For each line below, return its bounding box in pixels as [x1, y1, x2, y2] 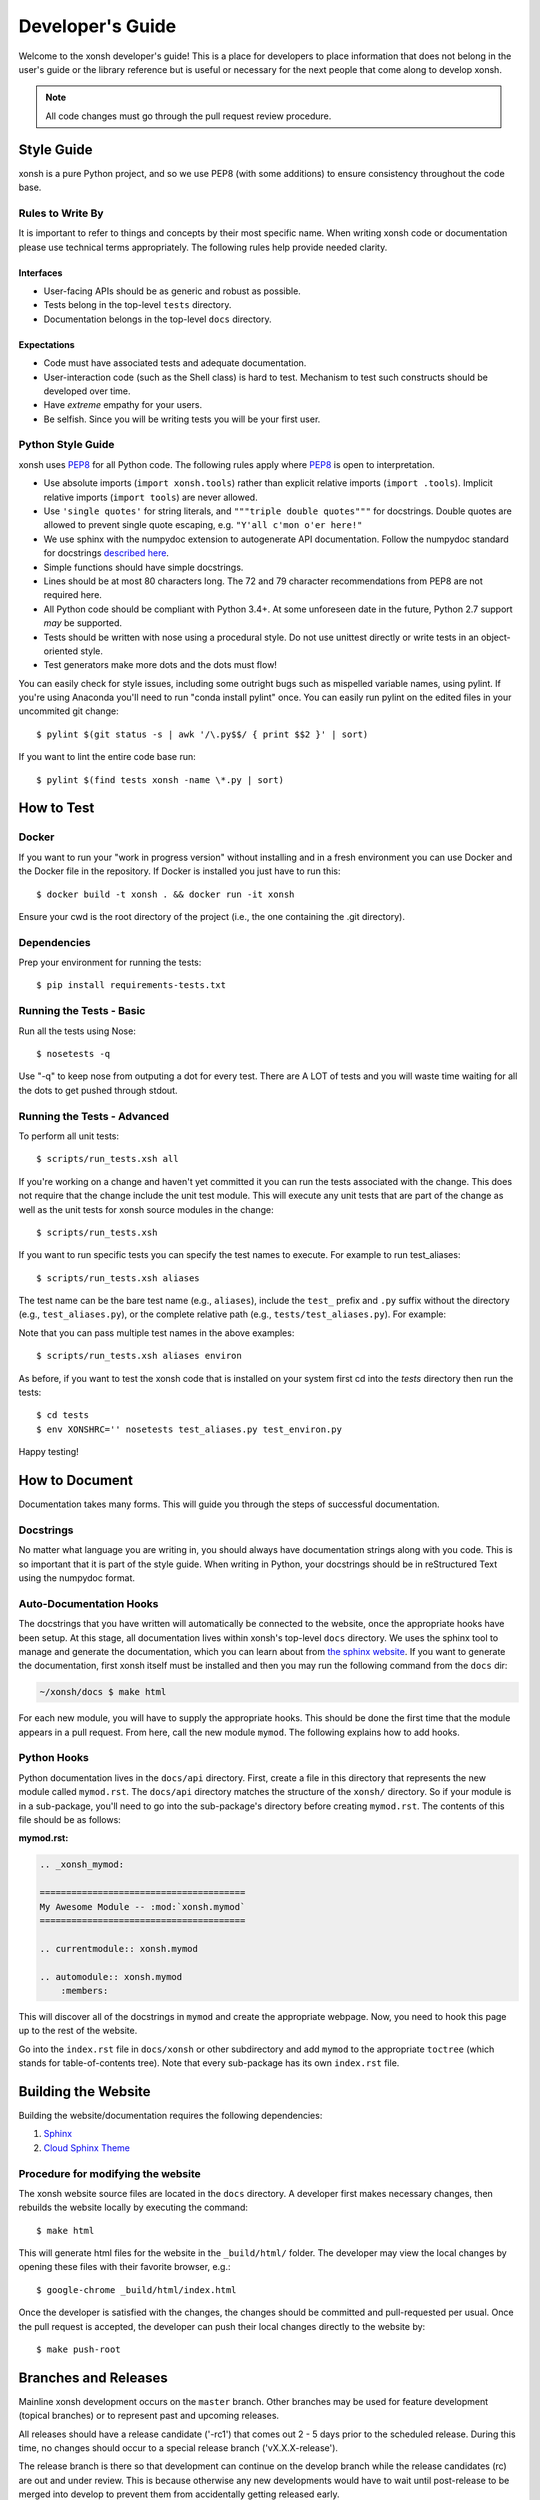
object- [480, 631, 511, 643]
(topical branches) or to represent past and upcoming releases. [18, 2410, 280, 2422]
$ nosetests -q [36, 1048, 111, 1060]
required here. [43, 589, 102, 601]
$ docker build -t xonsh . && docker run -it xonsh [36, 888, 295, 900]
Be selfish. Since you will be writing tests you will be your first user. [43, 413, 321, 425]
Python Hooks [18, 1751, 89, 1765]
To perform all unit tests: [18, 1130, 120, 1142]
